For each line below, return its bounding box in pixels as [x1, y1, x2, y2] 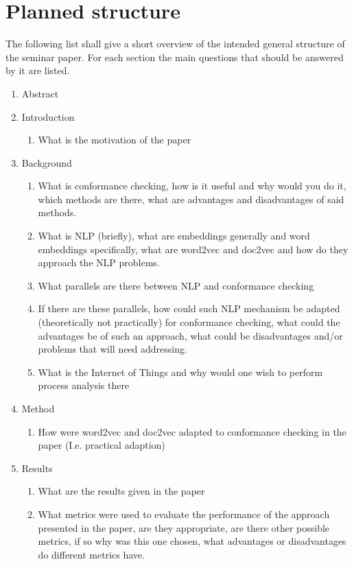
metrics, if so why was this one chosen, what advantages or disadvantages [38, 534, 346, 548]
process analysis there [38, 378, 130, 392]
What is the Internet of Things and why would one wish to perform [38, 364, 323, 379]
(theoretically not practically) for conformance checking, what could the [38, 315, 340, 329]
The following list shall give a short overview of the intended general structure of [5, 36, 345, 51]
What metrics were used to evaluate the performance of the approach [38, 506, 330, 521]
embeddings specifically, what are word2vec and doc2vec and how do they [38, 242, 349, 256]
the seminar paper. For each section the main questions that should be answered [5, 49, 344, 64]
